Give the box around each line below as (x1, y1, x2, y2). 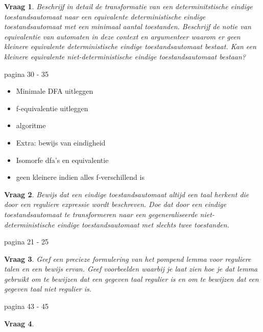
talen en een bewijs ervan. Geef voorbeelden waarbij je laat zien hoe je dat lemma (4, 263, 258, 274)
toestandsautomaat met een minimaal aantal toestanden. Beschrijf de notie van (4, 21, 251, 32)
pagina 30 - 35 (4, 68, 49, 79)
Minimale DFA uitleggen (16, 86, 93, 96)
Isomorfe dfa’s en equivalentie (16, 154, 109, 165)
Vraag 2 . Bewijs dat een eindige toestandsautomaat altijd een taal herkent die (4, 189, 249, 199)
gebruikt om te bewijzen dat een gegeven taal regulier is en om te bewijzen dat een (4, 273, 259, 284)
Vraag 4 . (4, 318, 34, 328)
